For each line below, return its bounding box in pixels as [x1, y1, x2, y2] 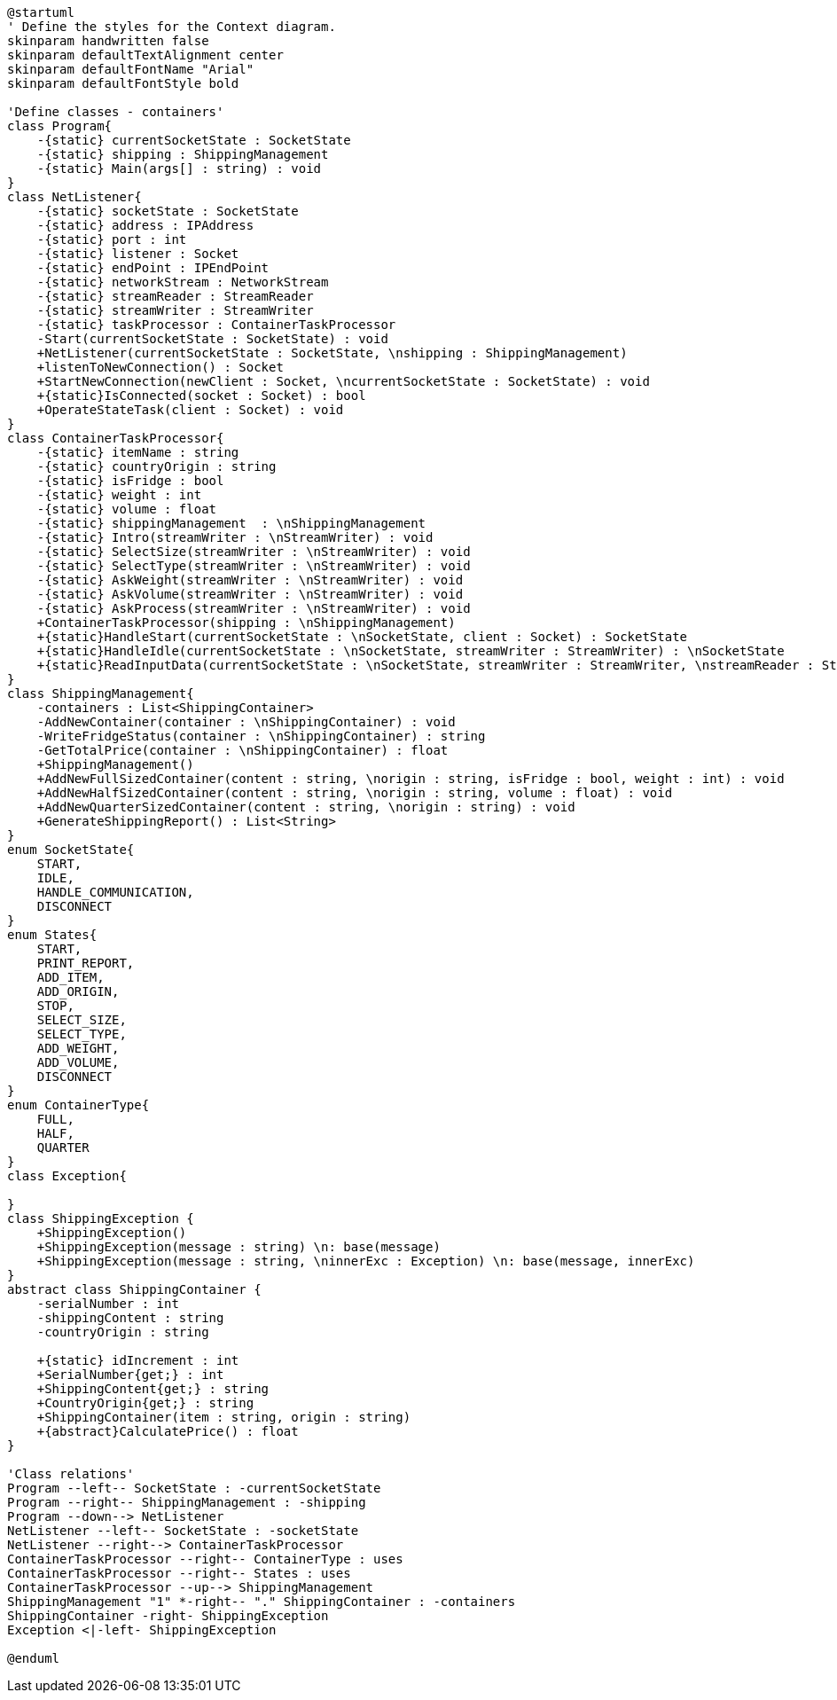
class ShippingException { [7, 1211, 194, 1226]
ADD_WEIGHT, [36, 1041, 120, 1055]
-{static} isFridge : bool [36, 474, 224, 488]
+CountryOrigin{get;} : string [36, 1396, 254, 1410]
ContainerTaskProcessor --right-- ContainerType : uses [7, 1552, 403, 1566]
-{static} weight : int [36, 488, 202, 502]
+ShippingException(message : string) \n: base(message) [36, 1240, 441, 1254]
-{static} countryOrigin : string [36, 459, 277, 474]
